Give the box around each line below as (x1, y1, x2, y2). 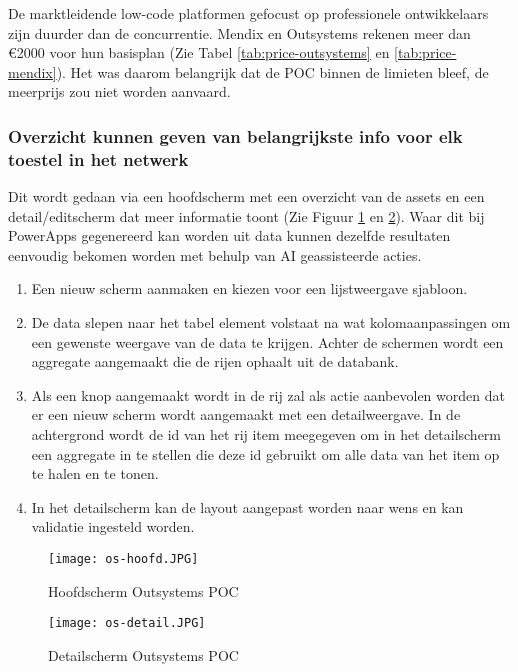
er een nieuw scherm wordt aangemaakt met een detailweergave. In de (31, 404, 461, 425)
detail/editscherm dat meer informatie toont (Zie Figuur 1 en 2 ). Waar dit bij (8, 205, 485, 226)
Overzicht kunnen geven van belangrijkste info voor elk (8, 123, 463, 148)
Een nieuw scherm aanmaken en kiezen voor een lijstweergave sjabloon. (31, 278, 468, 299)
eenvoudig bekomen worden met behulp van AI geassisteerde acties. (8, 244, 422, 265)
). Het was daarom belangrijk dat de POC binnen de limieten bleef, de (56, 61, 489, 82)
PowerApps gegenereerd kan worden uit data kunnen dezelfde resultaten (8, 225, 451, 246)
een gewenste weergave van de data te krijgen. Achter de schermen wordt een (31, 331, 504, 352)
